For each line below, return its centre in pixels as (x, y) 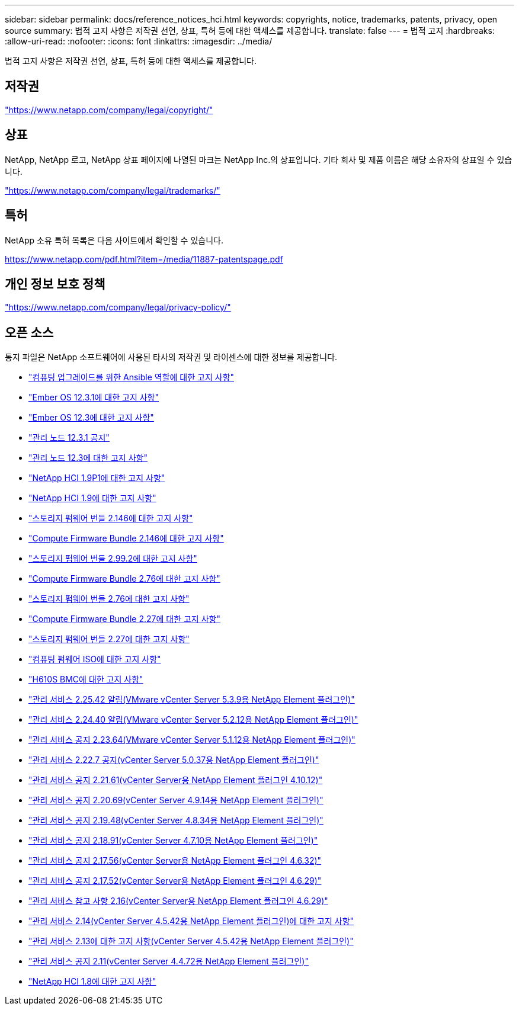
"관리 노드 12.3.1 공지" (69, 438)
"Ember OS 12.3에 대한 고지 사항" (91, 418)
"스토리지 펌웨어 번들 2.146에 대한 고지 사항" (111, 518)
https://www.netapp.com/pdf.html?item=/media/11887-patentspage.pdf (144, 259)
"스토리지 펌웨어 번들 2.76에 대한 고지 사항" (109, 599)
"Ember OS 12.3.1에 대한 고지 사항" (94, 397)
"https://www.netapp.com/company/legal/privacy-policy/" (118, 307)
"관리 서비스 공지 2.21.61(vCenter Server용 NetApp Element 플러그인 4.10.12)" (176, 780)
